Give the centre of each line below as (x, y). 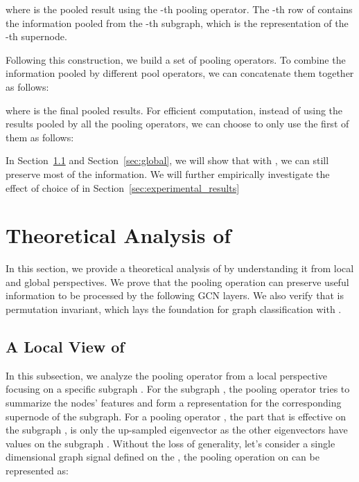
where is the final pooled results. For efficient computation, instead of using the (174, 110)
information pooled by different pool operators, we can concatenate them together (180, 73)
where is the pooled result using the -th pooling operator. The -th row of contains (179, 9)
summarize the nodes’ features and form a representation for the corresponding (174, 403)
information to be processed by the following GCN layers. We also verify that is (175, 295)
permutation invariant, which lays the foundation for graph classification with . (174, 309)
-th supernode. (36, 36)
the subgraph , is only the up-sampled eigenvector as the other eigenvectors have (177, 430)
